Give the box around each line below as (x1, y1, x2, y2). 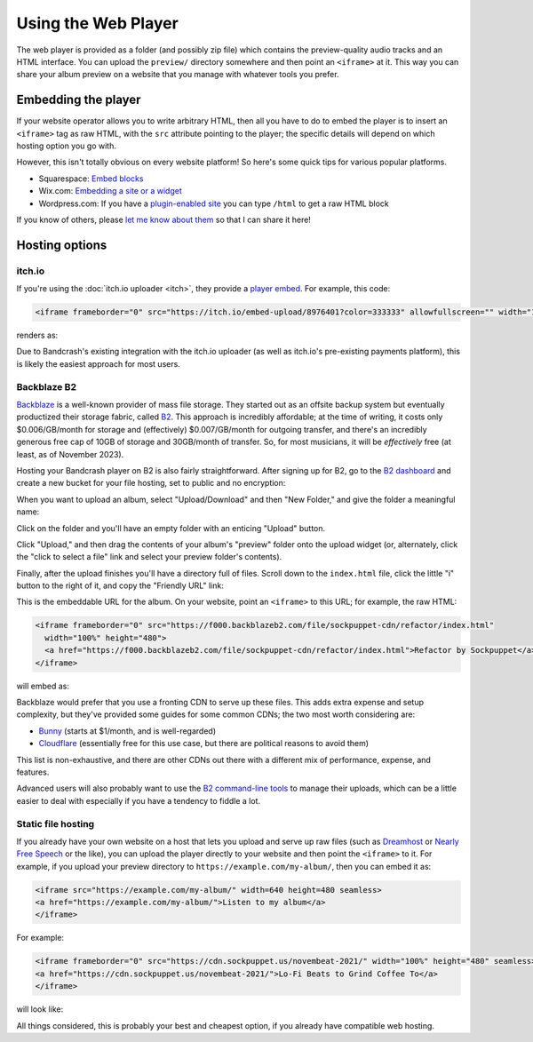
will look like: (16, 1004, 64, 1014)
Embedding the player (16, 92, 141, 107)
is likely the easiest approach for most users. (16, 358, 181, 369)
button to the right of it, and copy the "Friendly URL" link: (16, 580, 224, 591)
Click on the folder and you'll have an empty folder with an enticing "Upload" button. (16, 522, 326, 533)
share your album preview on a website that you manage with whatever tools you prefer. (16, 69, 339, 80)
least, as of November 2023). (16, 449, 124, 459)
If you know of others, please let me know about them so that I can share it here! (16, 214, 311, 225)
